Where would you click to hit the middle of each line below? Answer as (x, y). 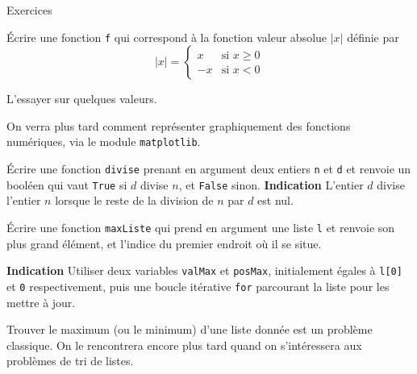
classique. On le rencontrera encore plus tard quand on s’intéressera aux (184, 345)
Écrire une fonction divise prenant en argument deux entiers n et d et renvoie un (209, 169)
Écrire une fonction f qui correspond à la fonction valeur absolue (167, 37)
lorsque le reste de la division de (134, 200)
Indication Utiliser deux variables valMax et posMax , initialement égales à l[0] (204, 270)
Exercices (29, 10)
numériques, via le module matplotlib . (104, 141)
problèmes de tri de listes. (70, 361)
